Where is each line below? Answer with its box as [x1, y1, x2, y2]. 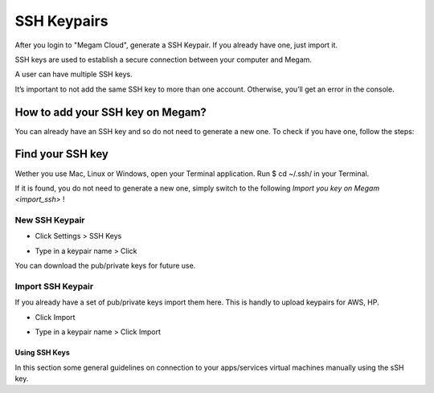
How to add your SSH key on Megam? [14, 105, 207, 119]
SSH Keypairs [14, 12, 108, 30]
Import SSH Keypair [14, 281, 94, 292]
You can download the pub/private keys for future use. [14, 261, 196, 271]
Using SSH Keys [14, 348, 70, 358]
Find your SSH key [14, 147, 108, 161]
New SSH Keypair [14, 215, 85, 226]
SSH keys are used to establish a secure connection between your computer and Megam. [14, 55, 313, 64]
